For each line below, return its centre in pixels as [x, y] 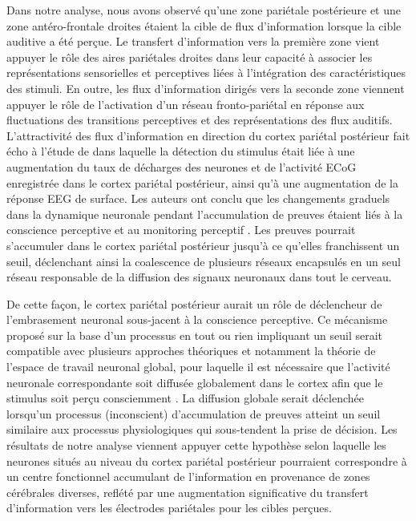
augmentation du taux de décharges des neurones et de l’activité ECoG [182, 166]
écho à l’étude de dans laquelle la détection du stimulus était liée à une [181, 151]
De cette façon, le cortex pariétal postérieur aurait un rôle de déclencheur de [194, 303]
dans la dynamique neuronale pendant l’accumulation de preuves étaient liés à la [205, 214]
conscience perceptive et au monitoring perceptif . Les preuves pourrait [181, 230]
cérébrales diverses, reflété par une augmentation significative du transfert [188, 492]
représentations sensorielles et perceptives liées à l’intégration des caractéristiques [206, 73]
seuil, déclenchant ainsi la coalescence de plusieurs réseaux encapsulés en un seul [204, 261]
